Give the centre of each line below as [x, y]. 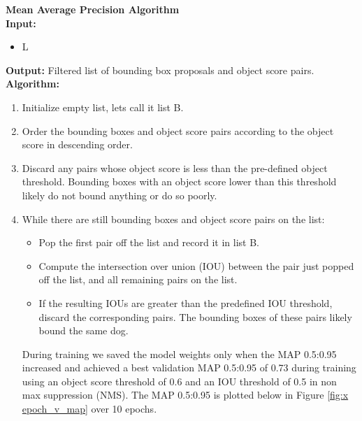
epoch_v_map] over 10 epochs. [89, 409]
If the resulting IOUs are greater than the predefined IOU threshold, [186, 302]
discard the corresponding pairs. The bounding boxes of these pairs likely [195, 316]
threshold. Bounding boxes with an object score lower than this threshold [179, 181]
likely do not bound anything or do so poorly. [120, 195]
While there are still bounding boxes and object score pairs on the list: [173, 219]
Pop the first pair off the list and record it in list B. [149, 242]
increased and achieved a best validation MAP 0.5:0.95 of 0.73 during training [189, 368]
